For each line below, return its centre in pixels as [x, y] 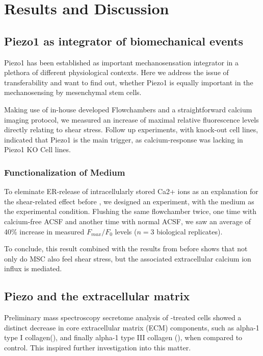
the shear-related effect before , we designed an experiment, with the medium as [129, 201]
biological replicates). [190, 231]
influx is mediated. [33, 268]
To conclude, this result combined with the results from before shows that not [126, 248]
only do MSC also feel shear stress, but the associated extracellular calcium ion [128, 258]
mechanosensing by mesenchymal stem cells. [73, 92]
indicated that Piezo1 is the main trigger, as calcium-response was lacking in [124, 139]
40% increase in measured [44, 231]
